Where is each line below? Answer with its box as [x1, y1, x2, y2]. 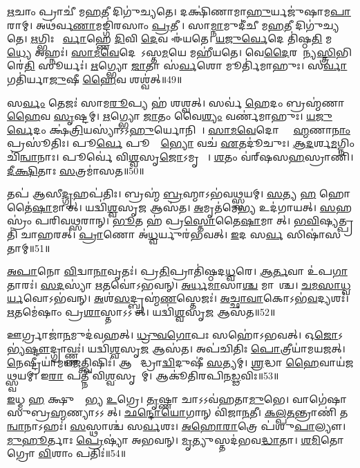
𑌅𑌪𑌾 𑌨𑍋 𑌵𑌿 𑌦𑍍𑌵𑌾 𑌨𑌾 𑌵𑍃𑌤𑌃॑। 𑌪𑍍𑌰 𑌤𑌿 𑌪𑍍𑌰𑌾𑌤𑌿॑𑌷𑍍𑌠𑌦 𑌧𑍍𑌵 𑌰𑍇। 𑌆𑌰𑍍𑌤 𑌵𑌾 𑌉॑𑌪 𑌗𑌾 [7, 264, 348, 278]
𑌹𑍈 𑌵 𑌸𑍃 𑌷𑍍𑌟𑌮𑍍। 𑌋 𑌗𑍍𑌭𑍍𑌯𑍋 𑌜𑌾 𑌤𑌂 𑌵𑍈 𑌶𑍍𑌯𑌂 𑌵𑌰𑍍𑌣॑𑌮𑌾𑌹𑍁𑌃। [7, 109, 303, 123]
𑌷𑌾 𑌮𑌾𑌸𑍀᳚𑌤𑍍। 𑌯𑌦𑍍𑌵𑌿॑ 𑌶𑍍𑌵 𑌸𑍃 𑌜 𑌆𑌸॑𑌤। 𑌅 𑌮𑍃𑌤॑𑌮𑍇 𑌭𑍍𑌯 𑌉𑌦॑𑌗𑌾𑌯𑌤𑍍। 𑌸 [32, 199, 336, 214]
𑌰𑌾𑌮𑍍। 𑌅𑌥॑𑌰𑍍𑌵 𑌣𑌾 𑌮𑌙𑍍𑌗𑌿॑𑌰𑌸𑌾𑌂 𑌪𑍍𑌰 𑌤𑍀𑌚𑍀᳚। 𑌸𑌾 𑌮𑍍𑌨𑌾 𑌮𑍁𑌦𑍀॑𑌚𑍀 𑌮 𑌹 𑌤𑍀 [7, 17, 292, 32]
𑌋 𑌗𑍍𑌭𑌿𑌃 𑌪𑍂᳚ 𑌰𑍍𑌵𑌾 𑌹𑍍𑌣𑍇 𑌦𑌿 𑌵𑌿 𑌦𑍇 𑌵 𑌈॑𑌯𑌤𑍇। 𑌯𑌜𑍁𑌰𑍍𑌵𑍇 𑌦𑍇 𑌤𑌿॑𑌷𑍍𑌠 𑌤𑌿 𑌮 [30, 31, 332, 46]
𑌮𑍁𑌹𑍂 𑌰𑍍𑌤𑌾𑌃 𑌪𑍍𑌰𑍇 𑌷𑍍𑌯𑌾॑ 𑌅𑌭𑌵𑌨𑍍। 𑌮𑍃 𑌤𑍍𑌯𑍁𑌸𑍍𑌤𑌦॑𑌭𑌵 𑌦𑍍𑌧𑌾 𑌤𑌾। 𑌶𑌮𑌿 [7, 432, 321, 447]
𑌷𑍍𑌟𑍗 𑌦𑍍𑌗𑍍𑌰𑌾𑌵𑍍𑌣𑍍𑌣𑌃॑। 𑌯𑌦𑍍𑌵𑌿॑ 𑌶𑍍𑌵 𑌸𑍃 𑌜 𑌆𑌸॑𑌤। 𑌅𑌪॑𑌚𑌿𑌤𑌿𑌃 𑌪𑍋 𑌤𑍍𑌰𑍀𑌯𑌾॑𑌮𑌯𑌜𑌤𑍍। [25, 341, 345, 356]
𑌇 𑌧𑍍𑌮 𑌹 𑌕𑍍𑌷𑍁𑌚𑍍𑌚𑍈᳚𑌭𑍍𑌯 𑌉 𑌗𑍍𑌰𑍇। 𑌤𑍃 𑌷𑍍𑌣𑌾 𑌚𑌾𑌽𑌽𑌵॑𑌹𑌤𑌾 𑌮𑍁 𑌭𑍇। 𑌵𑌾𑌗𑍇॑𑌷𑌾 [7, 391, 348, 406]
